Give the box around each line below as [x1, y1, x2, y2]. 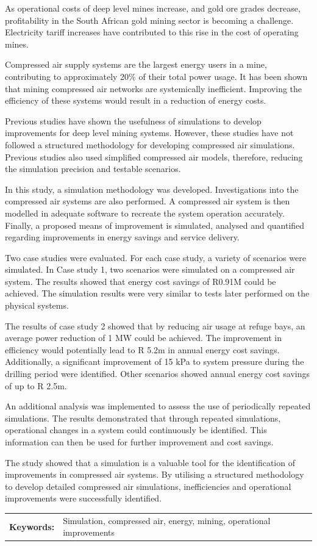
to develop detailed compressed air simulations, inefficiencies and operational [5, 480, 291, 492]
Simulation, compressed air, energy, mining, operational [63, 514, 271, 526]
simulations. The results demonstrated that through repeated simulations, [5, 411, 281, 424]
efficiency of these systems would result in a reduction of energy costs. [5, 94, 266, 107]
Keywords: [9, 520, 55, 533]
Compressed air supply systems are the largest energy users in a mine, [5, 58, 267, 71]
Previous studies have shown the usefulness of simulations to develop [5, 114, 262, 127]
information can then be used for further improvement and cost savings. [5, 436, 274, 448]
